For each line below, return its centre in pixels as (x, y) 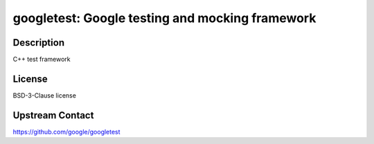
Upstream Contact (53, 115)
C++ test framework (42, 60)
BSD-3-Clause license (44, 95)
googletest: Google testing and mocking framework (164, 18)
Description (39, 43)
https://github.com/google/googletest (66, 132)
